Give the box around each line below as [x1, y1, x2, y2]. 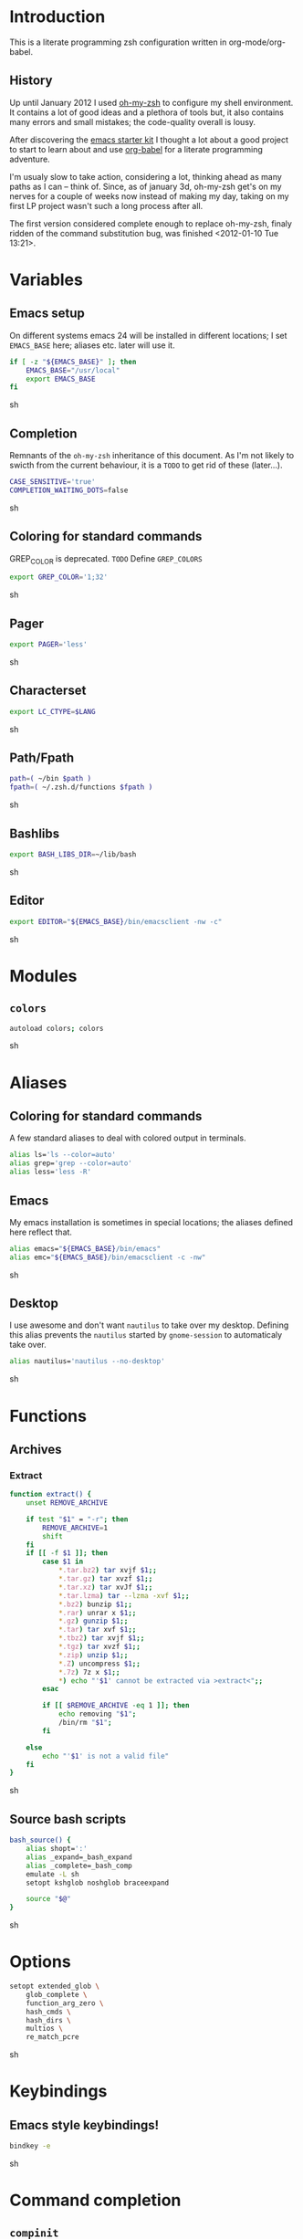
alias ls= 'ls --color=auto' [9, 1151, 117, 1160]
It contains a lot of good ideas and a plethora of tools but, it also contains [9, 107, 285, 118]
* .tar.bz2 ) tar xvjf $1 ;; [57, 1566, 157, 1575]
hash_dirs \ [26, 2015, 71, 2024]
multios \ [26, 2024, 64, 2034]
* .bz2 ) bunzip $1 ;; [57, 1600, 132, 1609]
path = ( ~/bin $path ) [9, 774, 92, 783]
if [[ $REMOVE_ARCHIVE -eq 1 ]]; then [42, 1701, 190, 1710]
